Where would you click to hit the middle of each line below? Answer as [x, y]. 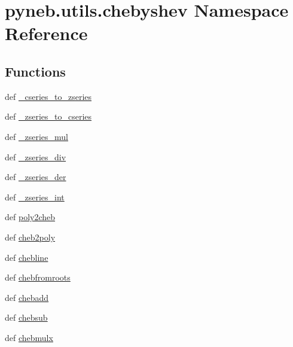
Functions [35, 71]
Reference [46, 33]
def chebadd [27, 297]
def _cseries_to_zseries [48, 96]
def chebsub [26, 317]
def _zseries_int [35, 197]
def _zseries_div [36, 156]
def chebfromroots [38, 277]
